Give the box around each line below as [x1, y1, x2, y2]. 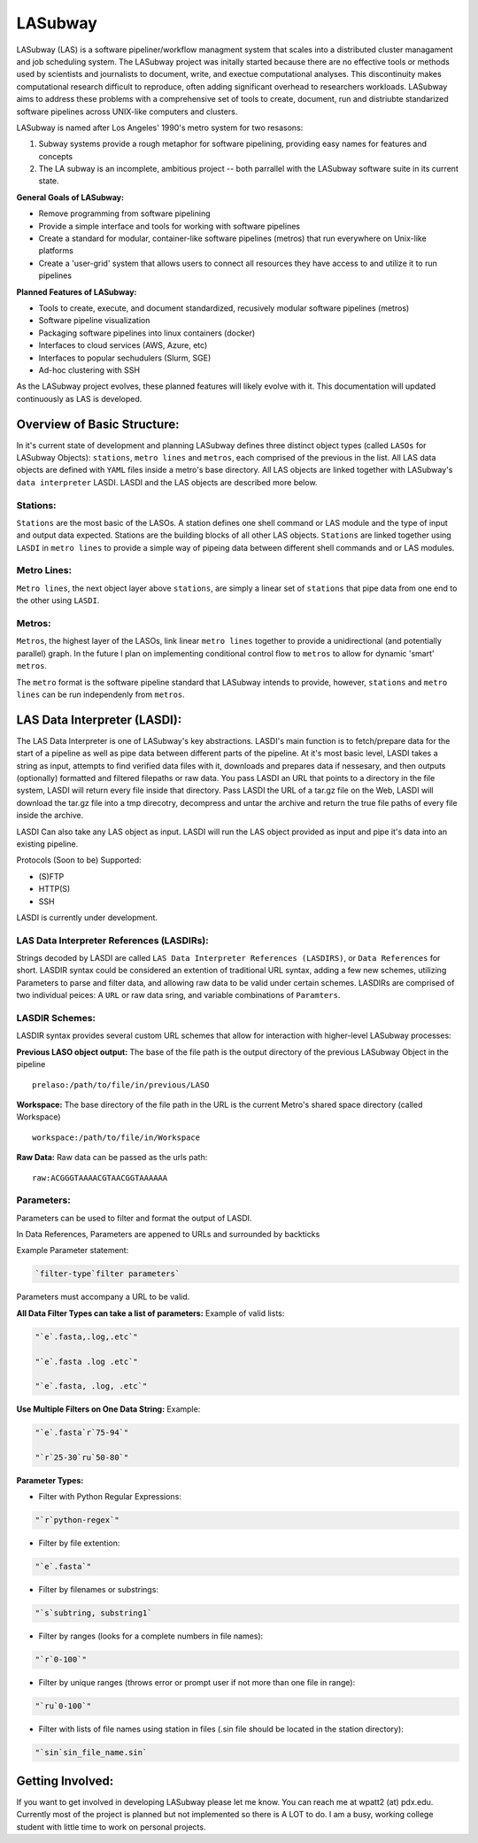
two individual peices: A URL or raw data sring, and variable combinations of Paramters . [16, 990, 341, 1001]
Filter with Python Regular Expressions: [38, 1491, 181, 1502]
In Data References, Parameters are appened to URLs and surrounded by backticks [16, 1229, 320, 1240]
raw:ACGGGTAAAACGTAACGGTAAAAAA [32, 1173, 168, 1182]
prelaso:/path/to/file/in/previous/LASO [32, 1080, 210, 1089]
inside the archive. [16, 810, 84, 821]
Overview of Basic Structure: [16, 416, 180, 431]
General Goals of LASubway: [16, 191, 124, 203]
